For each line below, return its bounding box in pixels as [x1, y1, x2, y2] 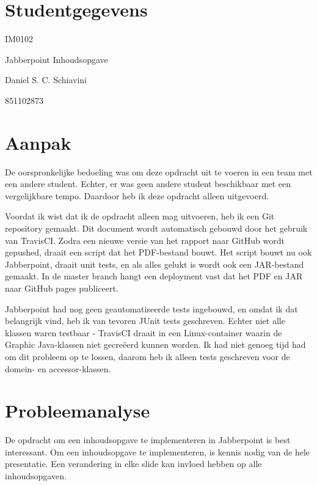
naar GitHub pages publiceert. [5, 281, 118, 294]
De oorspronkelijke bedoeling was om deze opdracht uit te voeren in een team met [5, 165, 313, 178]
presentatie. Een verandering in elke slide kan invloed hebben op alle [5, 457, 262, 470]
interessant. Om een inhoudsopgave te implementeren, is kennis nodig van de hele [5, 445, 310, 458]
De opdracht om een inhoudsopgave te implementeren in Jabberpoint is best [5, 433, 291, 446]
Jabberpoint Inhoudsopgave [5, 53, 108, 65]
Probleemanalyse [5, 398, 150, 423]
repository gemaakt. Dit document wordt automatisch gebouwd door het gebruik [5, 222, 308, 234]
